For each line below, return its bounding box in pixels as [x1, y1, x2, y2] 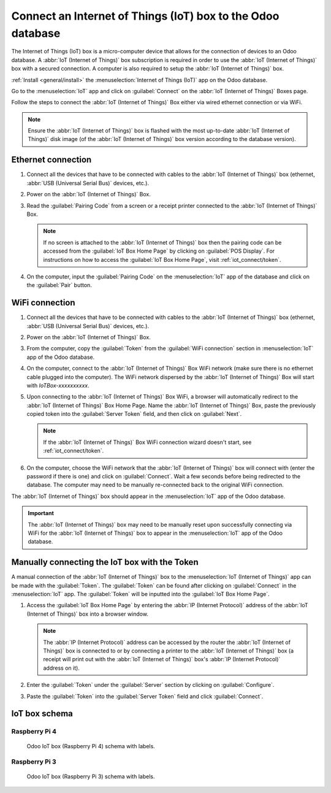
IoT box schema [11, 708, 74, 719]
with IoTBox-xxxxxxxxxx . [26, 381, 89, 389]
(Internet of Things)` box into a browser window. [26, 610, 148, 618]
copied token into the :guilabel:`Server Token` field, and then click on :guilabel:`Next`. [26, 410, 242, 418]
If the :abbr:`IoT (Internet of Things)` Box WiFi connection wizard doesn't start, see [43, 439, 252, 446]
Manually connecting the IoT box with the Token [11, 557, 199, 567]
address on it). [43, 664, 80, 672]
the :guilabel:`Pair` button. [26, 282, 92, 289]
